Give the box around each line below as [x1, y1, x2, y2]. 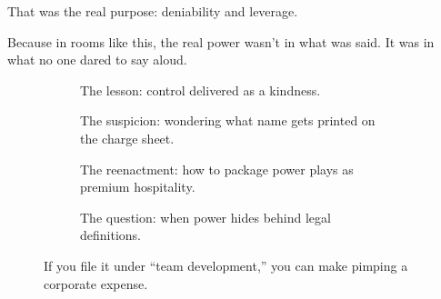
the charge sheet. [80, 128, 175, 147]
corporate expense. [44, 274, 148, 293]
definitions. [80, 225, 141, 244]
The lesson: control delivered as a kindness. [80, 80, 321, 99]
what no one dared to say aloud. [7, 50, 187, 69]
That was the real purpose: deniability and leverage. [7, 2, 298, 20]
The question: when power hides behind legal [80, 207, 331, 226]
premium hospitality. [80, 177, 195, 196]
